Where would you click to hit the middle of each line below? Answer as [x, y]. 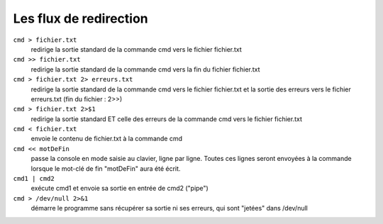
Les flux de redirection [81, 18]
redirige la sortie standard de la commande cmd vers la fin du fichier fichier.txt [145, 69]
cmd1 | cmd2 [34, 179]
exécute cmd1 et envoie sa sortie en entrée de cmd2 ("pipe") [120, 189]
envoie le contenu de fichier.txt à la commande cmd [107, 139]
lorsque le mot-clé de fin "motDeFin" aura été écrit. [106, 168]
